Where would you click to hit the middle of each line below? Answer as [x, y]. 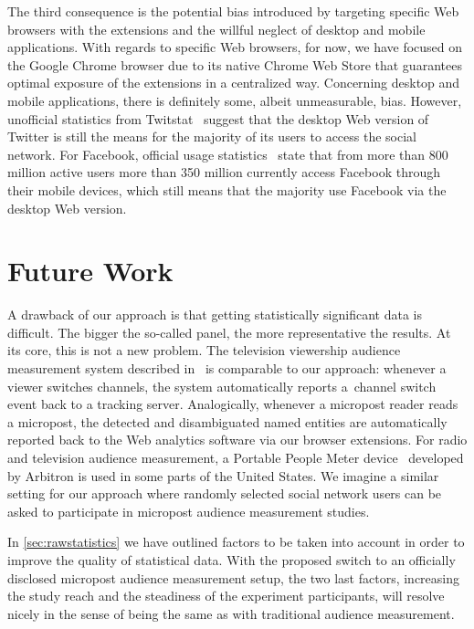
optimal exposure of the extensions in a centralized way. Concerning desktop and [234, 83]
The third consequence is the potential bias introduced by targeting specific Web [233, 11]
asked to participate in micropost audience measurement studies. [189, 511]
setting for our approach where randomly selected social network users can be [225, 493]
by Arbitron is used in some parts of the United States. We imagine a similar [223, 475]
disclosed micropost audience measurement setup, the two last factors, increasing [233, 577]
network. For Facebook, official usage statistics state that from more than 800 [228, 154]
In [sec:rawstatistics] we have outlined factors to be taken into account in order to [236, 542]
